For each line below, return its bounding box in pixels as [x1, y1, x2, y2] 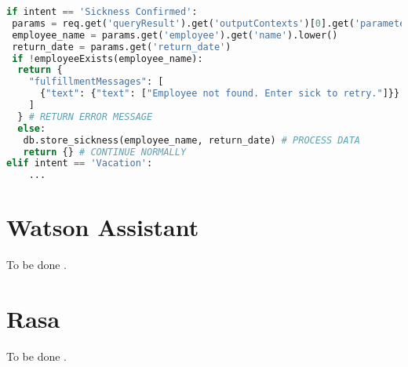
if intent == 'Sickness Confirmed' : [6, 6, 198, 17]
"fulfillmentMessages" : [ [28, 76, 164, 88]
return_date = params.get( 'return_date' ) [12, 41, 231, 53]
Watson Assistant [6, 211, 199, 243]
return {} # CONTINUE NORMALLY [23, 146, 187, 158]
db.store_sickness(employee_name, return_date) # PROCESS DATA [23, 134, 361, 146]
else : [17, 122, 46, 134]
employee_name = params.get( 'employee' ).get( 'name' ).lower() [12, 29, 338, 41]
